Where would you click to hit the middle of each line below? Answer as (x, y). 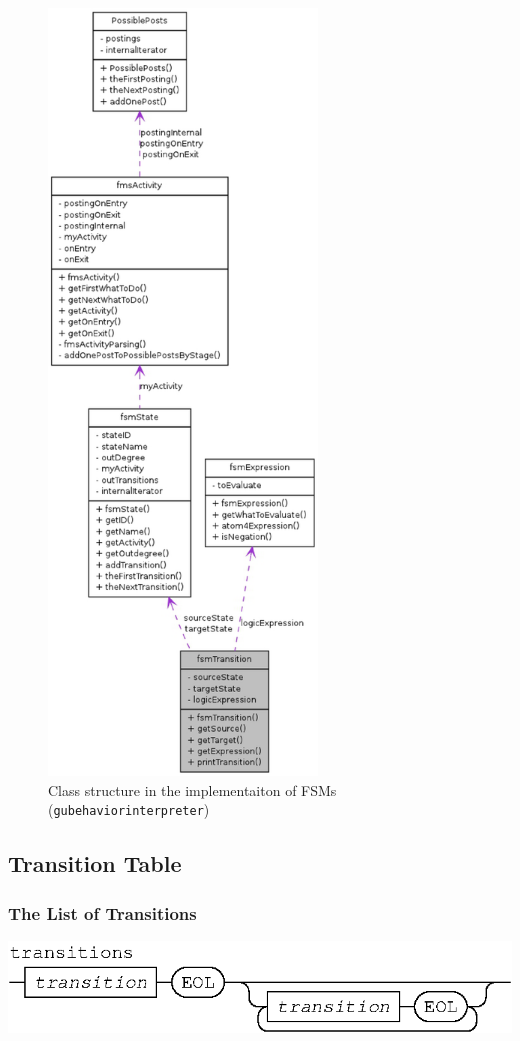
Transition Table (95, 863)
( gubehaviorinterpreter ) (129, 809)
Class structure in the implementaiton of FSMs (192, 789)
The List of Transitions (102, 912)
